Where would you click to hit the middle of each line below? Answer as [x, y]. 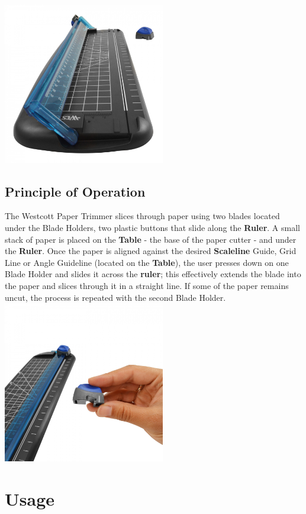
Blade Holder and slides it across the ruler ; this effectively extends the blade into [153, 274]
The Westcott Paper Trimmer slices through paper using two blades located [142, 216]
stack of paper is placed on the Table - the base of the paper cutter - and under [151, 239]
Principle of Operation [75, 191]
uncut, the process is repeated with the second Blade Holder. [115, 297]
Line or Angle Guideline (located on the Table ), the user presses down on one [147, 262]
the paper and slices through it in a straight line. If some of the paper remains [147, 286]
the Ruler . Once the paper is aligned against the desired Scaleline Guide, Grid [151, 251]
